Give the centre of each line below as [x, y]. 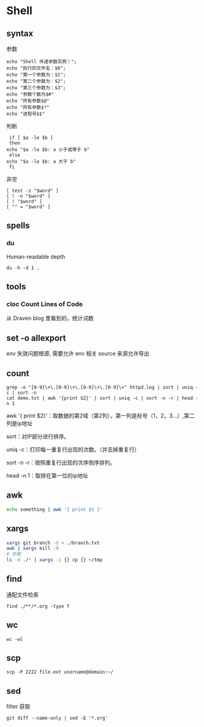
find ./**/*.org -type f [38, 606]
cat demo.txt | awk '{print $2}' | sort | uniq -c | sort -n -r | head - [103, 398]
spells [18, 226]
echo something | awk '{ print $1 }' [55, 509]
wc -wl [15, 639]
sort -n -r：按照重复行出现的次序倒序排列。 [61, 462]
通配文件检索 [22, 594]
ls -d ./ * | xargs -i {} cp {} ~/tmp [55, 560]
